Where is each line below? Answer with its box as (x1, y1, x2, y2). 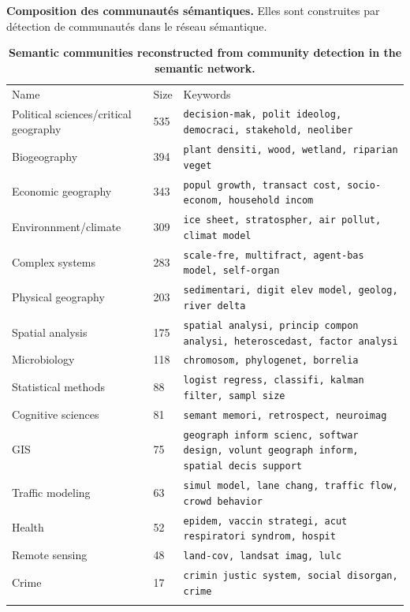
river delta (183, 300, 246, 312)
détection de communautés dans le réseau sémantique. (6, 17, 267, 34)
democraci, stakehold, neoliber (183, 125, 353, 136)
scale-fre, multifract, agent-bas (183, 249, 364, 261)
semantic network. (155, 59, 255, 76)
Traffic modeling (12, 483, 91, 500)
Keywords (183, 85, 231, 102)
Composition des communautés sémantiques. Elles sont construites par (6, 2, 380, 18)
